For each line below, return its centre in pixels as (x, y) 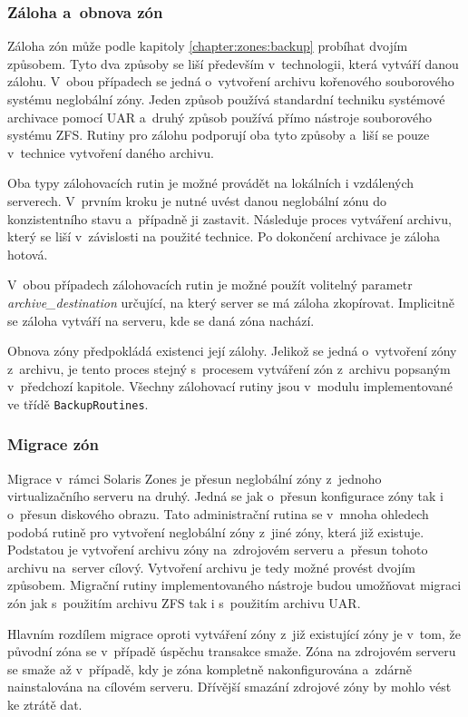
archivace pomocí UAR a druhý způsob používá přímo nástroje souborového (220, 117)
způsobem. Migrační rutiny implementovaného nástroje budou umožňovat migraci (234, 585)
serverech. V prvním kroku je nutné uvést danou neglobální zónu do (197, 200)
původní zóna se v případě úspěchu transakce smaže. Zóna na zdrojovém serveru (232, 651)
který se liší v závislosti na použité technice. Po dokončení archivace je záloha (224, 236)
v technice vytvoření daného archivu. (111, 152)
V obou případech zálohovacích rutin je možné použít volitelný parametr (210, 285)
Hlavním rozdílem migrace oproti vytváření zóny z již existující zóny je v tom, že (234, 633)
